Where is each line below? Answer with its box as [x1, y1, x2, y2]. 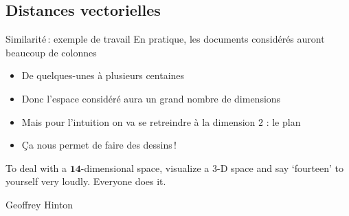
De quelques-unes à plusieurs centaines [21, 68, 185, 83]
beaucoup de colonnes [5, 45, 97, 59]
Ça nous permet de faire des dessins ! [21, 138, 177, 152]
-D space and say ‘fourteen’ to [216, 160, 344, 175]
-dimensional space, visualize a [80, 160, 210, 175]
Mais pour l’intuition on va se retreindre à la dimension [21, 114, 256, 129]
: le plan [266, 114, 301, 129]
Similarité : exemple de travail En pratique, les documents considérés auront [5, 32, 325, 46]
